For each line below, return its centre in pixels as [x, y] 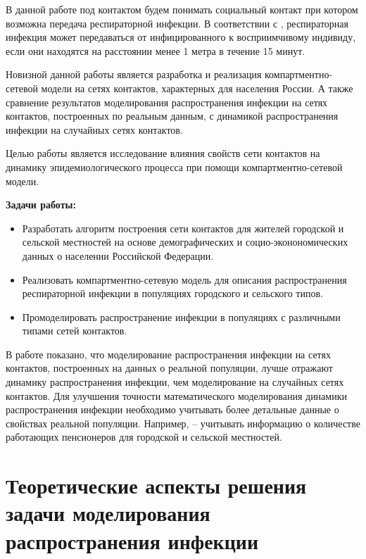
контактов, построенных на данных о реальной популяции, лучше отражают [169, 368]
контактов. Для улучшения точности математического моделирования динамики [176, 395]
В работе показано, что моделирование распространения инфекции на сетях [168, 354]
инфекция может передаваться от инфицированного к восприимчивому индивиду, [181, 37]
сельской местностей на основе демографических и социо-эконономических [185, 242]
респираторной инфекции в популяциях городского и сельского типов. [172, 293]
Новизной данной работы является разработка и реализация [134, 74]
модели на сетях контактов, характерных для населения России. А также [197, 88]
